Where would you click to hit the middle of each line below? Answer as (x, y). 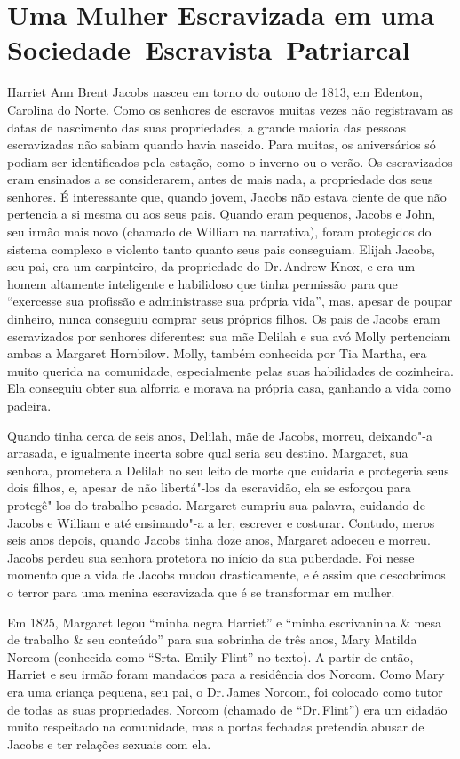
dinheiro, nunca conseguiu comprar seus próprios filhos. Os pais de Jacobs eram (224, 319)
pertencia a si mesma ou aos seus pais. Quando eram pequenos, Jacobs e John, (222, 214)
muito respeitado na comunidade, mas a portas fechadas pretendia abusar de (216, 727)
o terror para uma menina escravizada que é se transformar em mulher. (201, 591)
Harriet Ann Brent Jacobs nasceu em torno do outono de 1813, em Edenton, (215, 92)
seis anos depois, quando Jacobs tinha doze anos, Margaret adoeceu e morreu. (219, 540)
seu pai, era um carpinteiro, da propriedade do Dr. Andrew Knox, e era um (211, 266)
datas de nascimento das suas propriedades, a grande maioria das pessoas (206, 127)
